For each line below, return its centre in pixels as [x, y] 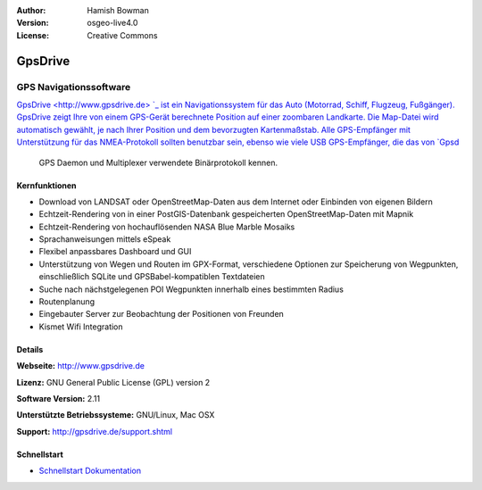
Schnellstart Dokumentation [90, 471]
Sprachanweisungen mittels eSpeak [105, 239]
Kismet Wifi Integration [81, 327]
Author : [31, 10]
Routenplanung [67, 302]
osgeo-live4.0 [112, 23]
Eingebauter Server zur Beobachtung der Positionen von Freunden [162, 314]
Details [30, 349]
